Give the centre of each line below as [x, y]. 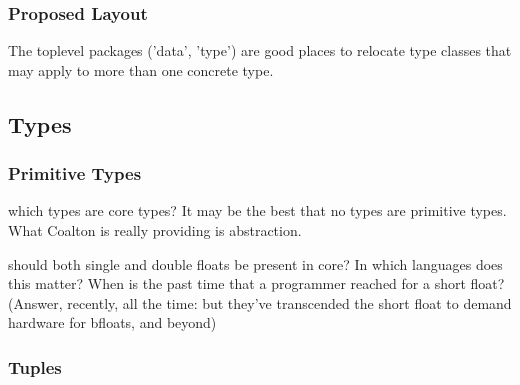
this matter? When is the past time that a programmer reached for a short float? [256, 283]
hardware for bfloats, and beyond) [112, 322]
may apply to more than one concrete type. [141, 69]
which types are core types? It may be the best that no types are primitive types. [257, 210]
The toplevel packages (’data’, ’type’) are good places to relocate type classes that [260, 50]
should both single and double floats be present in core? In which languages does [255, 263]
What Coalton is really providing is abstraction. [155, 230]
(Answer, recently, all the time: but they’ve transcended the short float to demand [260, 302]
